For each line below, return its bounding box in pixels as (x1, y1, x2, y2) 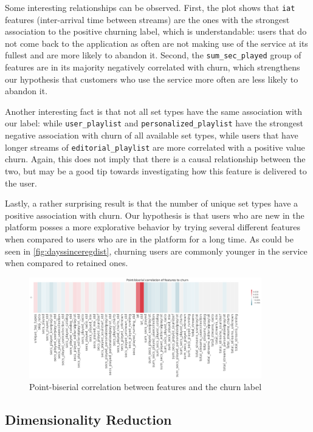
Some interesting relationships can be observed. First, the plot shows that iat (5, 1, 295, 13)
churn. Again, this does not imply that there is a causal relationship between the (5, 153, 306, 165)
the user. (5, 176, 38, 189)
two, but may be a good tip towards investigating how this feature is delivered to (5, 164, 307, 177)
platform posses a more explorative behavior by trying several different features (5, 221, 301, 233)
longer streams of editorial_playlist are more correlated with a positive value (5, 140, 305, 153)
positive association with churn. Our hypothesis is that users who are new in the (5, 208, 304, 221)
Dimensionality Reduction (5, 410, 172, 429)
